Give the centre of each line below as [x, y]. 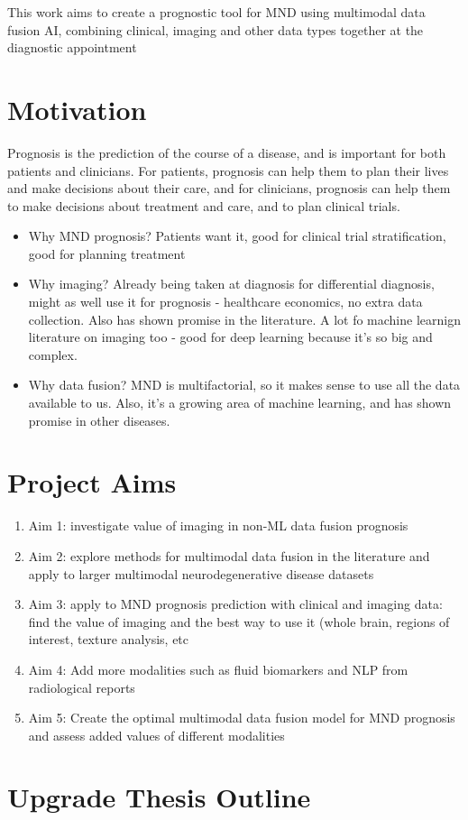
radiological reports [82, 687]
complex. [53, 354]
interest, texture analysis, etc [109, 639]
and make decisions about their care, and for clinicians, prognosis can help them [229, 188]
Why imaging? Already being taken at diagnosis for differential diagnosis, [231, 284]
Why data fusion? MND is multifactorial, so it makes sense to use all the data [244, 385]
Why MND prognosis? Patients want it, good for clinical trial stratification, [237, 236]
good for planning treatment [107, 253]
